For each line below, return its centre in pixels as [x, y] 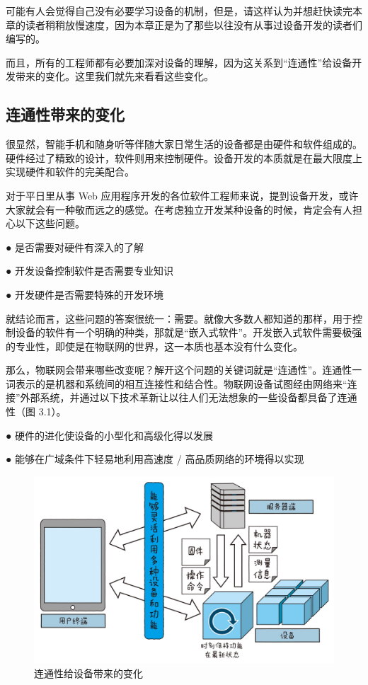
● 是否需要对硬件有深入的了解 [75, 247]
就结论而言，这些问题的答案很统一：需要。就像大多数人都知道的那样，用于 [179, 318]
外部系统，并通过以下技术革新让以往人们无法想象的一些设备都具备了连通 [189, 397]
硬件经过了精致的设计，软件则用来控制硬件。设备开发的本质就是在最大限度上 [184, 157]
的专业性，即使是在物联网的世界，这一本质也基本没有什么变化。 [154, 346]
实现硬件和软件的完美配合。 [70, 172]
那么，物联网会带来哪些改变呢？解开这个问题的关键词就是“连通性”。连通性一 [184, 370]
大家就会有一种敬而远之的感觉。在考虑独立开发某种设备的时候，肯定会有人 [179, 209]
